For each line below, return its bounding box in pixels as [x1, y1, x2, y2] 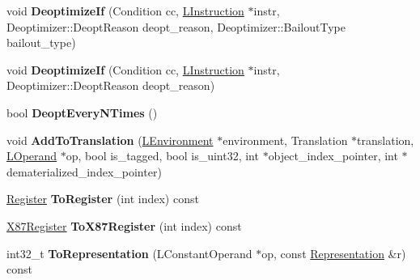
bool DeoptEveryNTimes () [6, 104, 158, 121]
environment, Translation [223, 131, 348, 148]
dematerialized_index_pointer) [6, 163, 162, 180]
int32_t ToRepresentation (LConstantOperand [6, 244, 252, 261]
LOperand [6, 147, 57, 164]
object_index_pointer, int [268, 147, 398, 164]
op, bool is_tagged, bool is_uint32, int [66, 147, 259, 164]
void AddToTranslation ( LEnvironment [6, 131, 214, 148]
